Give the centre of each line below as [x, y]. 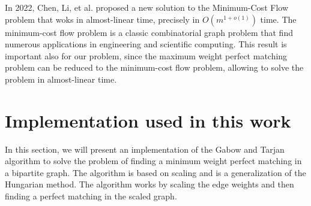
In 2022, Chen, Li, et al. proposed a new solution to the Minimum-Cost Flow [146, 7]
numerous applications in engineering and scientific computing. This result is [146, 44]
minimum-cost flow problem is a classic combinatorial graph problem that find [149, 32]
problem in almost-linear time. [61, 79]
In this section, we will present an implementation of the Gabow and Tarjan [145, 149]
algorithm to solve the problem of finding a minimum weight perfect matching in [153, 161]
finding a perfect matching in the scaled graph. [91, 196]
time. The [278, 19]
